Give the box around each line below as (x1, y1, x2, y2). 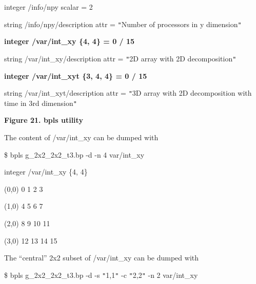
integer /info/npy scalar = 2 (4, 2, 93, 12)
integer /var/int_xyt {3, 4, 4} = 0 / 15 (4, 70, 147, 81)
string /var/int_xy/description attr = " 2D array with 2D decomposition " (4, 53, 237, 63)
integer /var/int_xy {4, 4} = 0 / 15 (4, 36, 135, 47)
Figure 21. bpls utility (4, 115, 83, 125)
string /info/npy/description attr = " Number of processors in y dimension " (4, 18, 242, 29)
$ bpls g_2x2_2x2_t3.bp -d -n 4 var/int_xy (4, 149, 145, 160)
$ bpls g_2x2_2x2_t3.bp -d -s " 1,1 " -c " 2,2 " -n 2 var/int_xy (4, 269, 198, 280)
